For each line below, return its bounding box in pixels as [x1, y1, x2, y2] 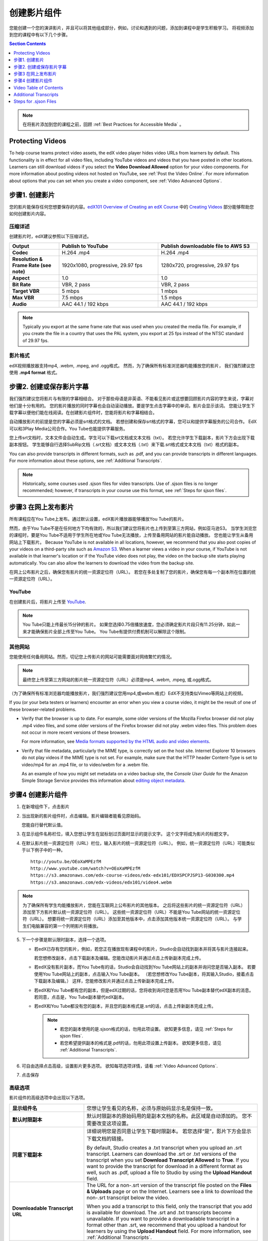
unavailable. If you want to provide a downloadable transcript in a [86, 1215, 239, 1222]
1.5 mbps [161, 294, 182, 301]
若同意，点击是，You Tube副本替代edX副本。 [34, 994, 127, 1000]
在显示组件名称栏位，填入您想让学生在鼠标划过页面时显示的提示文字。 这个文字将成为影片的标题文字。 [21, 831, 232, 837]
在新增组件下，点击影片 [21, 804, 69, 810]
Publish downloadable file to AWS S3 [161, 242, 250, 249]
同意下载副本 [12, 1151, 42, 1158]
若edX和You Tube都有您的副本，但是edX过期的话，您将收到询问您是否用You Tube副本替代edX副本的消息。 [34, 987, 254, 993]
